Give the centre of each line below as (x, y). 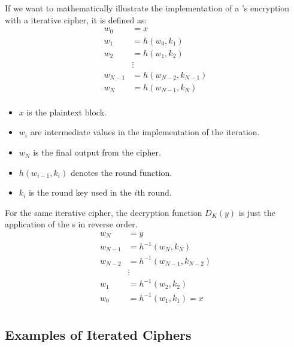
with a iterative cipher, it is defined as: (76, 19)
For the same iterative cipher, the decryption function (104, 212)
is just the (257, 212)
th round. (154, 192)
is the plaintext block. (66, 112)
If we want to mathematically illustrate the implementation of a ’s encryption (147, 8)
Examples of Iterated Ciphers (98, 335)
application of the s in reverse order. (71, 224)
